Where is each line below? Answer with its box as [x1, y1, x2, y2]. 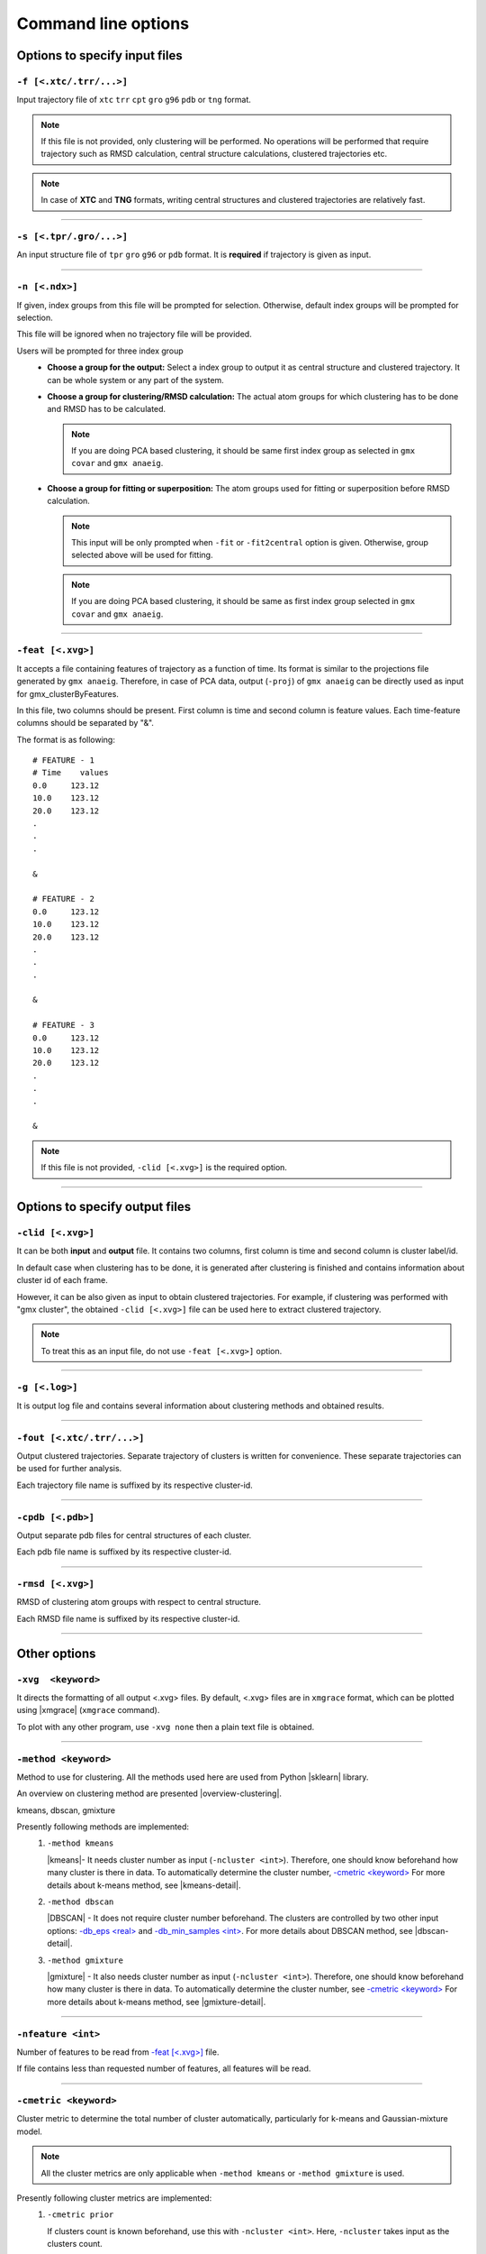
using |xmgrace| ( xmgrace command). [16, 1705, 160, 1716]
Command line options [16, 14, 189, 33]
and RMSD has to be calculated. [47, 404, 166, 415]
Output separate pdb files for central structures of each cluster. [16, 1529, 252, 1541]
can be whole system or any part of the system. [47, 374, 224, 385]
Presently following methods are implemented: [16, 1821, 189, 1832]
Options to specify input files [16, 48, 184, 63]
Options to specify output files [16, 1199, 192, 1214]
